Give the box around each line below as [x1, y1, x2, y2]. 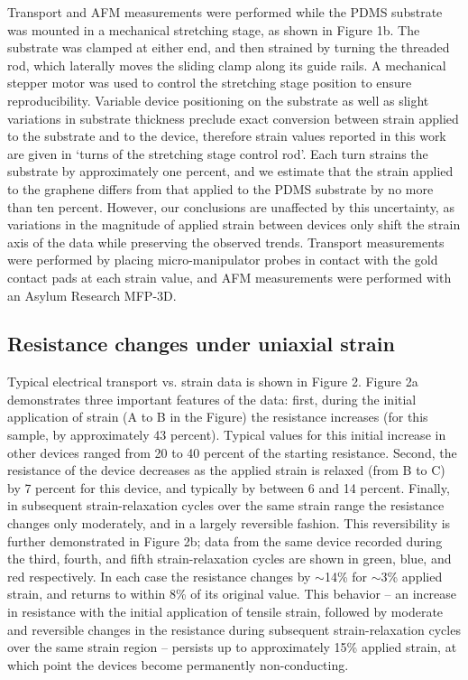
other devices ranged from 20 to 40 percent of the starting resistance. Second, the [7, 442, 457, 461]
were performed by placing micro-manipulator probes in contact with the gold [7, 250, 438, 269]
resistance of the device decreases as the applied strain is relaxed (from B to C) [7, 461, 445, 480]
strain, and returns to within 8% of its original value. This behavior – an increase [7, 584, 457, 603]
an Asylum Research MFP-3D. [7, 285, 177, 304]
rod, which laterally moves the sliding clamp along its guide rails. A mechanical [7, 55, 446, 74]
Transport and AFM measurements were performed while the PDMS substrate [7, 3, 443, 21]
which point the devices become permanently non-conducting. [7, 655, 349, 674]
